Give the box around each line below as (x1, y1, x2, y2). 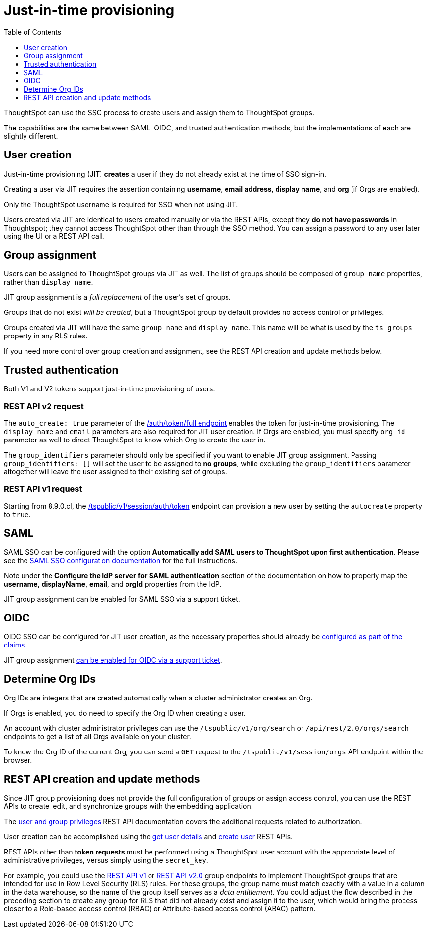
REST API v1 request (4, 484, 82, 494)
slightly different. (4, 131, 58, 140)
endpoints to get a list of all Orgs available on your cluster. (4, 732, 191, 741)
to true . (4, 510, 31, 518)
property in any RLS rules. (4, 332, 88, 340)
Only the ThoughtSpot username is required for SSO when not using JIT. (4, 200, 238, 208)
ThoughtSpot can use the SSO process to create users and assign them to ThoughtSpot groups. (4, 108, 314, 117)
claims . (4, 641, 27, 649)
